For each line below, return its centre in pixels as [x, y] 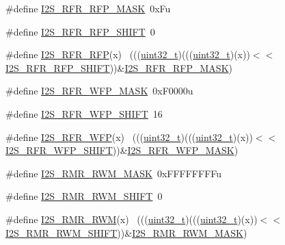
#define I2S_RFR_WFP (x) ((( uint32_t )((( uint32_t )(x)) [129, 137]
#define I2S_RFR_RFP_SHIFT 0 [80, 31]
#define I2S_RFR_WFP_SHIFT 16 [84, 113]
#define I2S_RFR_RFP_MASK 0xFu [88, 8]
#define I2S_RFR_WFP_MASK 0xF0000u [99, 91]
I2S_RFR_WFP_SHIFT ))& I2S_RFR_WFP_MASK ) [122, 150]
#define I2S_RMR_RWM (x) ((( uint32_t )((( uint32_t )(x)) [132, 219]
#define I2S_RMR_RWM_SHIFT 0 [84, 196]
